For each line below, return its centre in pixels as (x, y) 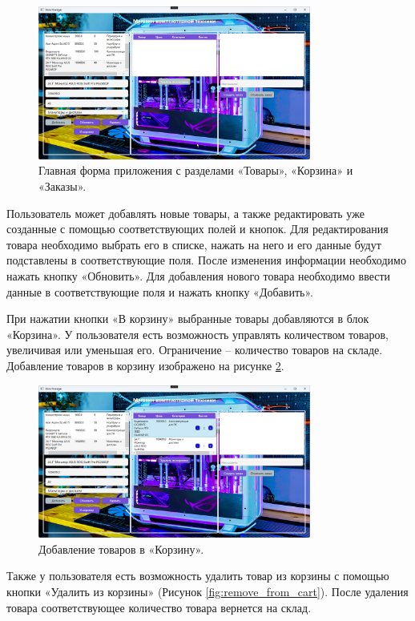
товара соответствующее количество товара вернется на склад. (159, 607)
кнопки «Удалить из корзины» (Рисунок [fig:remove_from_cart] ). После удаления (207, 592)
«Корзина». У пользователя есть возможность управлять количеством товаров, (197, 334)
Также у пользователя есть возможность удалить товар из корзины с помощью (198, 576)
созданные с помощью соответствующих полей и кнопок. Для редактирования (197, 229)
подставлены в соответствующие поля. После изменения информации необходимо (206, 260)
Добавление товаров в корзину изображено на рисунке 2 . (145, 365)
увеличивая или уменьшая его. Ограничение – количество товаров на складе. (195, 350)
